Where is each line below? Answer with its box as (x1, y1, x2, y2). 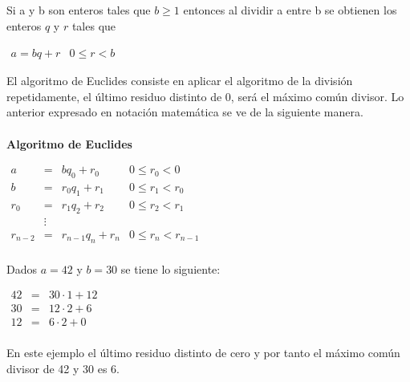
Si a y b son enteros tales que (6, 2, 151, 18)
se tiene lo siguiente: (120, 260, 221, 277)
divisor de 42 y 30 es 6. (6, 360, 120, 376)
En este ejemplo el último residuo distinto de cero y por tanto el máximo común (6, 344, 400, 361)
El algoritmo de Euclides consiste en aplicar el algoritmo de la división (6, 72, 353, 89)
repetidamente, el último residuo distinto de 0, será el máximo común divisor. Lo (6, 87, 404, 104)
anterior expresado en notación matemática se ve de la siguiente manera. (6, 104, 363, 120)
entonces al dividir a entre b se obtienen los (183, 2, 397, 18)
